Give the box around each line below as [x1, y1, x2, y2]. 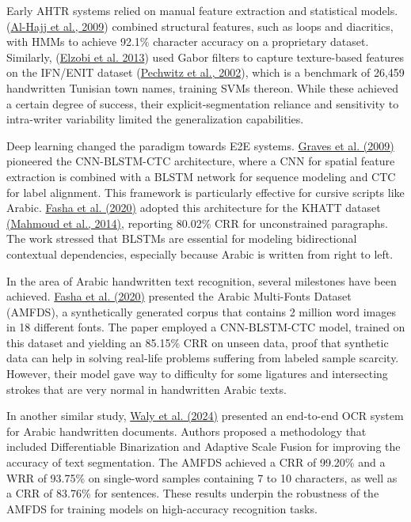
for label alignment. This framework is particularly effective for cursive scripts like [6, 183, 405, 200]
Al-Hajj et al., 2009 [10, 17, 105, 34]
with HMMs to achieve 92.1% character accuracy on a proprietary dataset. [6, 33, 369, 50]
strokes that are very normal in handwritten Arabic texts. [6, 380, 287, 397]
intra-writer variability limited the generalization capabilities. [6, 111, 304, 127]
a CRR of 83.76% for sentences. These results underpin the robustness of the [6, 485, 379, 501]
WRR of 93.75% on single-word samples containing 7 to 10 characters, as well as [6, 469, 398, 486]
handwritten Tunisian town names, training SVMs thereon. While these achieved [6, 79, 399, 96]
